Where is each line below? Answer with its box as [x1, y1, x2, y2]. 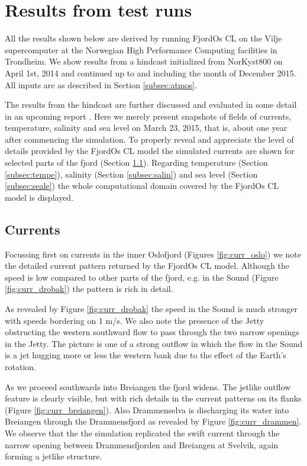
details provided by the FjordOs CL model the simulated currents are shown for [5, 144, 295, 157]
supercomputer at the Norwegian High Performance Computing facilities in [5, 43, 277, 56]
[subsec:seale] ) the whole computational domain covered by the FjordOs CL [5, 179, 279, 192]
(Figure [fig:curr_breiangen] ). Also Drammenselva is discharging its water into [5, 403, 289, 416]
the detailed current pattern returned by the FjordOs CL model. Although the [5, 259, 290, 272]
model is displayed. [5, 191, 74, 203]
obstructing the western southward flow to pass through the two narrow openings [5, 326, 299, 338]
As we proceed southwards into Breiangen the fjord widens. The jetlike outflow [5, 380, 291, 393]
